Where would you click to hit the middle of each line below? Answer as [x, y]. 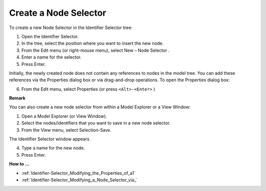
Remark [17, 98]
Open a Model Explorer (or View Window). [64, 116]
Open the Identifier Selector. [50, 36]
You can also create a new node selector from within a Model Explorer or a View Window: [100, 107]
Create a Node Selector [58, 13]
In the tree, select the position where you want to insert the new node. [93, 43]
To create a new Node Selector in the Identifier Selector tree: [71, 28]
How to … [19, 164]
